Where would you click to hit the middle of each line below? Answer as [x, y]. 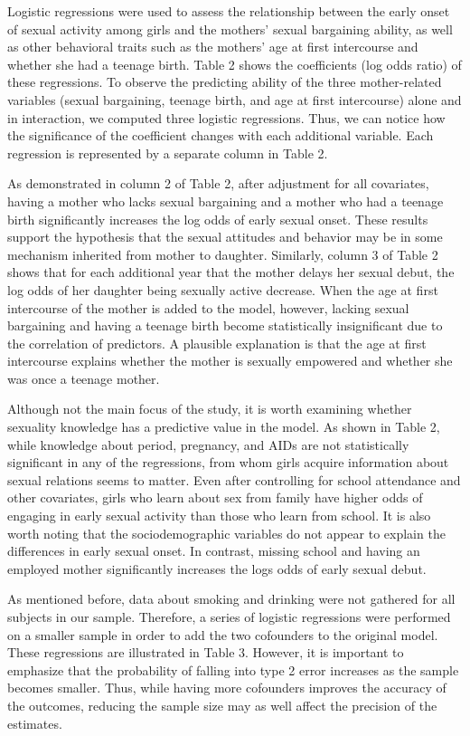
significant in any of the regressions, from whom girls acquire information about [228, 462]
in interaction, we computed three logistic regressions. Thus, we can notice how [226, 117]
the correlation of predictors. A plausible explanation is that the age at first [217, 343]
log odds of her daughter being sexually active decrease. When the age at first [223, 289]
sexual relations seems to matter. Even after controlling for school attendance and [234, 479]
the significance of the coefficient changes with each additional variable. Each [221, 135]
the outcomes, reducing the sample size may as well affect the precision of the [222, 705]
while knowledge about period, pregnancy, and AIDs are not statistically [208, 444]
